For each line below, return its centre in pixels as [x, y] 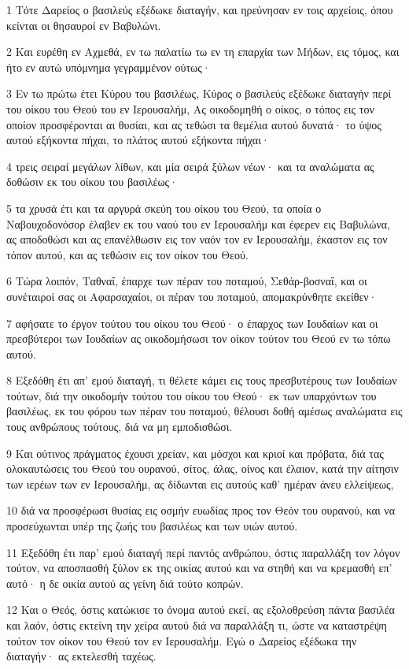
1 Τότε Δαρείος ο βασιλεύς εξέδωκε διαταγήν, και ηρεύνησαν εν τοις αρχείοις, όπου [200, 9]
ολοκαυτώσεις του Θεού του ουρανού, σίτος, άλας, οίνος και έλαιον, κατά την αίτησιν [203, 468]
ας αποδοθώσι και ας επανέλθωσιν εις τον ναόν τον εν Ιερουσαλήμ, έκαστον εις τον [197, 239]
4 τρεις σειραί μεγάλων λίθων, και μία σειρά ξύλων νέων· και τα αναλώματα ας [190, 166]
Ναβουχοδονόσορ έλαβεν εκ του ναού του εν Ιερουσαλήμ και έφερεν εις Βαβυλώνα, [199, 223]
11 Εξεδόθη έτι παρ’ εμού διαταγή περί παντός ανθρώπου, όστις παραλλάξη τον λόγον [203, 552]
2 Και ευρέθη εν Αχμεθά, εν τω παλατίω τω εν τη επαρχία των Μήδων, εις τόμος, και [203, 52]
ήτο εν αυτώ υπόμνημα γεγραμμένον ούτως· [109, 67]
